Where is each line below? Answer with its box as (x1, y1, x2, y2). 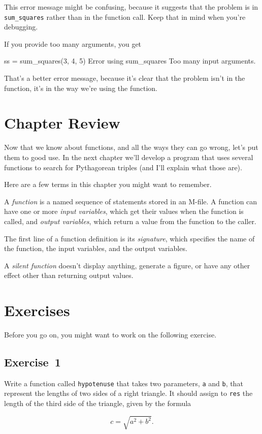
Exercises (4, 300, 70, 321)
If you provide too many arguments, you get (4, 38, 142, 49)
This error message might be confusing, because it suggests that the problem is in (4, 2, 258, 12)
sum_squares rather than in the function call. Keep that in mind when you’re (4, 11, 246, 22)
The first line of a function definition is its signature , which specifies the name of (4, 233, 255, 243)
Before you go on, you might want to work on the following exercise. (4, 329, 217, 339)
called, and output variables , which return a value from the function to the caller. (4, 215, 256, 226)
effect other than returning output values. (4, 270, 134, 281)
